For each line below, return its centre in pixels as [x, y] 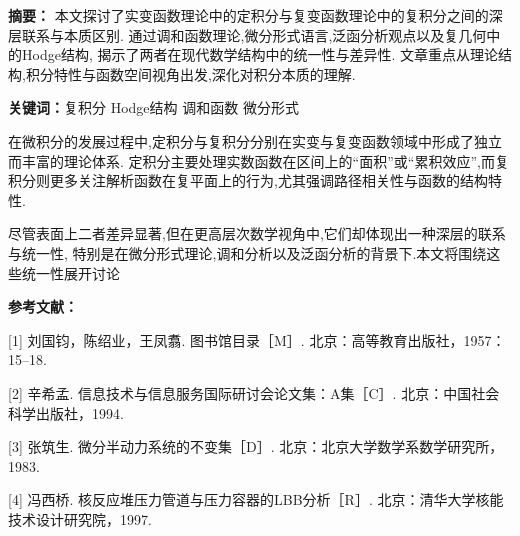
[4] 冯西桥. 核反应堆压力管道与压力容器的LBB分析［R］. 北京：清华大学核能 [256, 499]
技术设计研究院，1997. [80, 518]
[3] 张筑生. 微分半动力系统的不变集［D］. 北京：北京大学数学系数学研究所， [256, 446]
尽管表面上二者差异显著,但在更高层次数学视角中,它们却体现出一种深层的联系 [257, 233]
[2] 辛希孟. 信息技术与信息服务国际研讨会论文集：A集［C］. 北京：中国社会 [254, 392]
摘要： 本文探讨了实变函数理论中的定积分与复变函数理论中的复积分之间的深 [255, 15]
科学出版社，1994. [66, 412]
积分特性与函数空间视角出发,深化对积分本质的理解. [190, 73]
